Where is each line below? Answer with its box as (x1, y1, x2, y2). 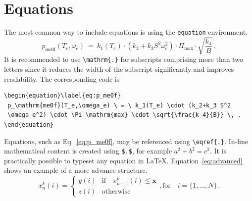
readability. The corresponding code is (4, 73, 120, 84)
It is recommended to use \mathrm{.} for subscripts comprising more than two (4, 54, 243, 64)
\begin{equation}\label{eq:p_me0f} (4, 92, 121, 100)
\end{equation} (4, 121, 54, 128)
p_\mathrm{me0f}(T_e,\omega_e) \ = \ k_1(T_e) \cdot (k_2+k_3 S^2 (7, 101, 231, 109)
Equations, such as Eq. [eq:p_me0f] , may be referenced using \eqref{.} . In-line (4, 136, 249, 146)
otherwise (101, 188, 131, 195)
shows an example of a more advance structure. (4, 165, 148, 175)
